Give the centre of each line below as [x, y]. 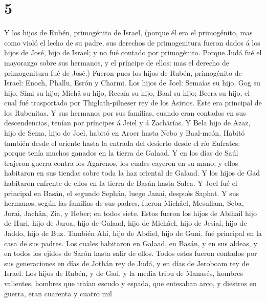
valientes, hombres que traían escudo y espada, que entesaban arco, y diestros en [130, 283]
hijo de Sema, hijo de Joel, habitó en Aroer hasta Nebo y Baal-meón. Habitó [125, 133]
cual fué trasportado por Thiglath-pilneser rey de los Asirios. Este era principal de [133, 103]
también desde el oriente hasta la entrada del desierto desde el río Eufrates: [122, 143]
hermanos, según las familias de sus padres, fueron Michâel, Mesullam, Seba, [124, 203]
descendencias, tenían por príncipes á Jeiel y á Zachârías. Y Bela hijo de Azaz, [127, 123]
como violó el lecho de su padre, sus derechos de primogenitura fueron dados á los [132, 42]
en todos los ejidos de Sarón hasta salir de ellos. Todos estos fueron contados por [131, 253]
